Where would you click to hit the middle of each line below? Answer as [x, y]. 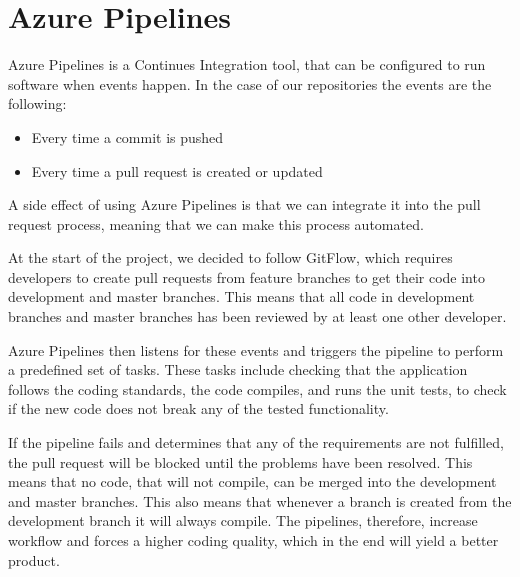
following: [37, 103]
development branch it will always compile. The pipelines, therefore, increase [243, 520]
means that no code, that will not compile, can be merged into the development [252, 481]
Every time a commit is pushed [127, 136]
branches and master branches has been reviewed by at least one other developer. [257, 316]
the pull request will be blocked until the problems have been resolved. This [240, 461]
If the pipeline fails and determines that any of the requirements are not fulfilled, [256, 442]
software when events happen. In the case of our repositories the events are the [250, 83]
